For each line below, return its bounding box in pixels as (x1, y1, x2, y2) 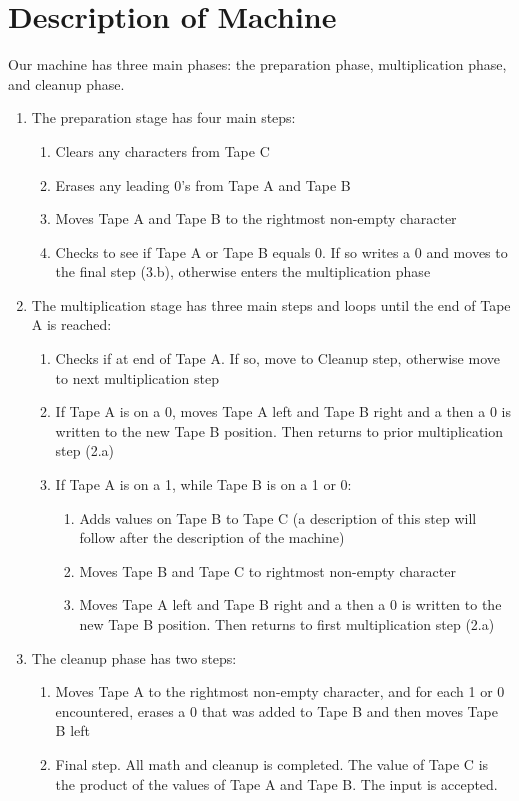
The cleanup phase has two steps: (31, 647, 237, 668)
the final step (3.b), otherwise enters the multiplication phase (55, 261, 431, 282)
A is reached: (31, 314, 112, 335)
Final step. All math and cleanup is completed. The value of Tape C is (55, 753, 489, 774)
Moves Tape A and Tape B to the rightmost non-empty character (55, 208, 457, 229)
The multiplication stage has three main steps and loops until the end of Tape (31, 294, 511, 315)
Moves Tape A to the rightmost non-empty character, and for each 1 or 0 (55, 681, 505, 702)
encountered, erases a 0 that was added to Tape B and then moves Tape (55, 700, 498, 721)
